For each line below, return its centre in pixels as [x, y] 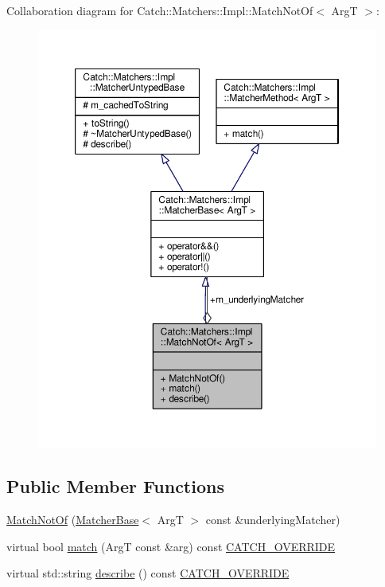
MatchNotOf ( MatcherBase [73, 520]
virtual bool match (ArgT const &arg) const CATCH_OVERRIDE [171, 546]
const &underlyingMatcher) [273, 520]
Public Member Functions [115, 486]
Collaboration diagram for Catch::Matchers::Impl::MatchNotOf [160, 10]
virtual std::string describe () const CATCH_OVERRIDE [148, 573]
